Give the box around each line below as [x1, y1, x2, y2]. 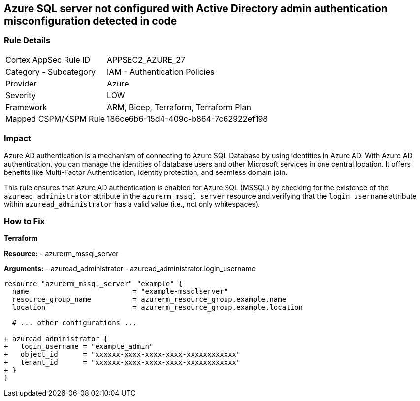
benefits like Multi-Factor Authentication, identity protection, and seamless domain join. [4, 168, 288, 176]
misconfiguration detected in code [4, 15, 177, 27]
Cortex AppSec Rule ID [5, 55, 91, 65]
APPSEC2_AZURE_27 [107, 55, 186, 65]
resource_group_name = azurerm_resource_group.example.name [12, 295, 287, 304]
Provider [5, 78, 37, 88]
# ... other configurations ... [12, 319, 137, 327]
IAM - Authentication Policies [107, 66, 215, 77]
